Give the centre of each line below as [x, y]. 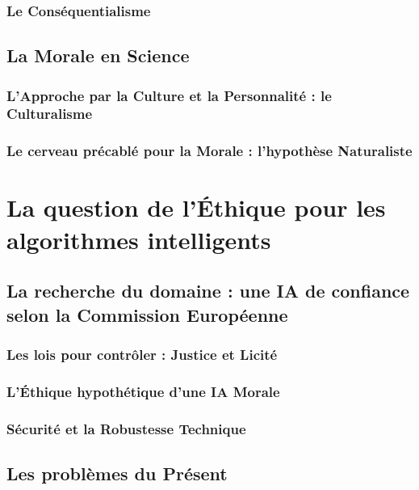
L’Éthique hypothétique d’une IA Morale [143, 391]
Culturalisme [50, 114]
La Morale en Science [98, 55]
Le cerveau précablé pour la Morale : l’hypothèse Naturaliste [209, 151]
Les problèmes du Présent [117, 473]
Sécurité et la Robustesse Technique [126, 428]
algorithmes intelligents [139, 239]
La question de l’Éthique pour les [196, 207]
